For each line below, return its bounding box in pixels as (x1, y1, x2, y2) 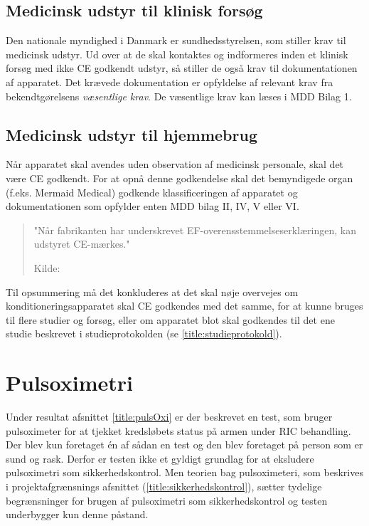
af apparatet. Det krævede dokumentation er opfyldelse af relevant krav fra (6, 74, 333, 89)
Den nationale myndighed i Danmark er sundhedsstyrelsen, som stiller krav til (6, 33, 346, 48)
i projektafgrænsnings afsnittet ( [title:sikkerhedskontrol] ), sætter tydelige (6, 479, 322, 493)
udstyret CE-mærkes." (33, 236, 130, 251)
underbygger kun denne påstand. (6, 507, 149, 522)
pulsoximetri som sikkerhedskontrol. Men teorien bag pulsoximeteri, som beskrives (6, 465, 363, 480)
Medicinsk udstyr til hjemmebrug (6, 123, 257, 145)
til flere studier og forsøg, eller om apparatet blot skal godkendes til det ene (6, 312, 335, 327)
